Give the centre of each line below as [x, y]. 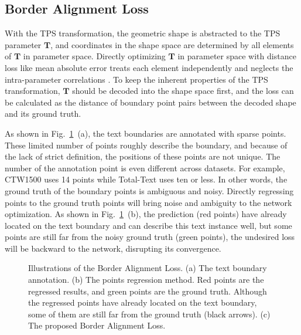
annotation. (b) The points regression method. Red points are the [146, 280]
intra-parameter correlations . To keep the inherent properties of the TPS [136, 79]
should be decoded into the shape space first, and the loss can [183, 91]
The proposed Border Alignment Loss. [97, 325]
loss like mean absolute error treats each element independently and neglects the [149, 67]
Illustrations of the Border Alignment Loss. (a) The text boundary [148, 268]
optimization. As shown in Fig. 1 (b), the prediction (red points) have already [146, 214]
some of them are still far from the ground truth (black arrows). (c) [149, 314]
